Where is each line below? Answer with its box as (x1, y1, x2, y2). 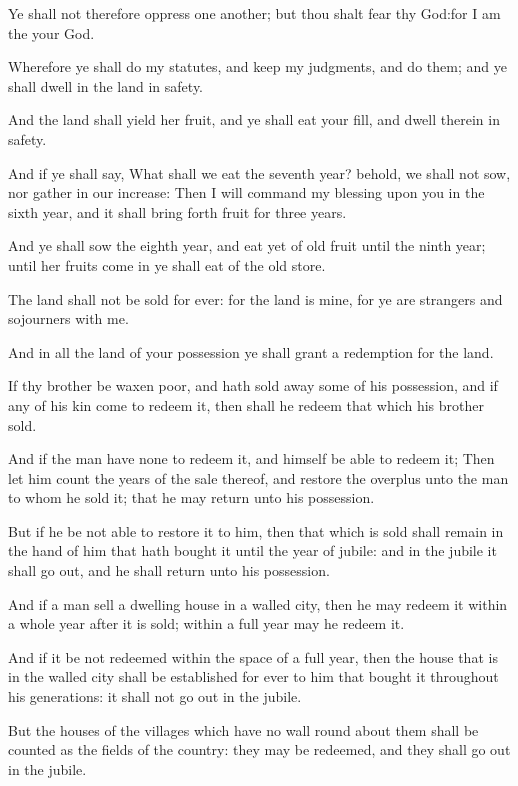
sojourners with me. (8, 308, 129, 329)
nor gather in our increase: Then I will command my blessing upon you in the (8, 182, 485, 203)
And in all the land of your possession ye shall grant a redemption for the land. (8, 341, 494, 362)
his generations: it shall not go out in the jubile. (8, 686, 302, 707)
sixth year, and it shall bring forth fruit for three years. (8, 201, 347, 222)
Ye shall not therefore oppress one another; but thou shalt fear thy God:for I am (8, 3, 501, 23)
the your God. (8, 22, 95, 43)
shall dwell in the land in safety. (8, 75, 204, 96)
